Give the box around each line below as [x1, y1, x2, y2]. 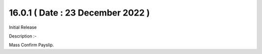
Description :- [9, 33, 37, 39]
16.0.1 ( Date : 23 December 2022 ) [9, 7, 150, 18]
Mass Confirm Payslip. [9, 42, 54, 48]
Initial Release [9, 24, 37, 30]
